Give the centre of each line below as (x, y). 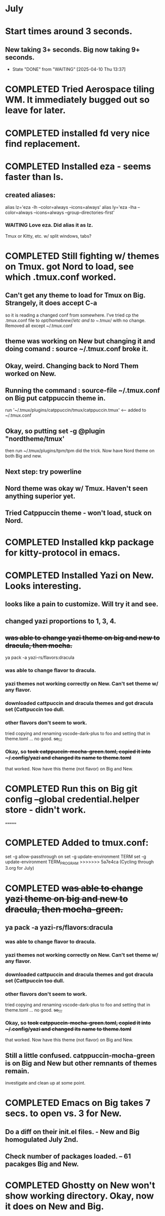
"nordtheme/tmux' (35, 439)
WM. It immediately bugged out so (78, 100)
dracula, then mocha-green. (64, 909)
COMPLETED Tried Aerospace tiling (80, 89)
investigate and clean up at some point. (45, 1083)
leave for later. (35, 110)
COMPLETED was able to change (74, 888)
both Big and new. (24, 456)
